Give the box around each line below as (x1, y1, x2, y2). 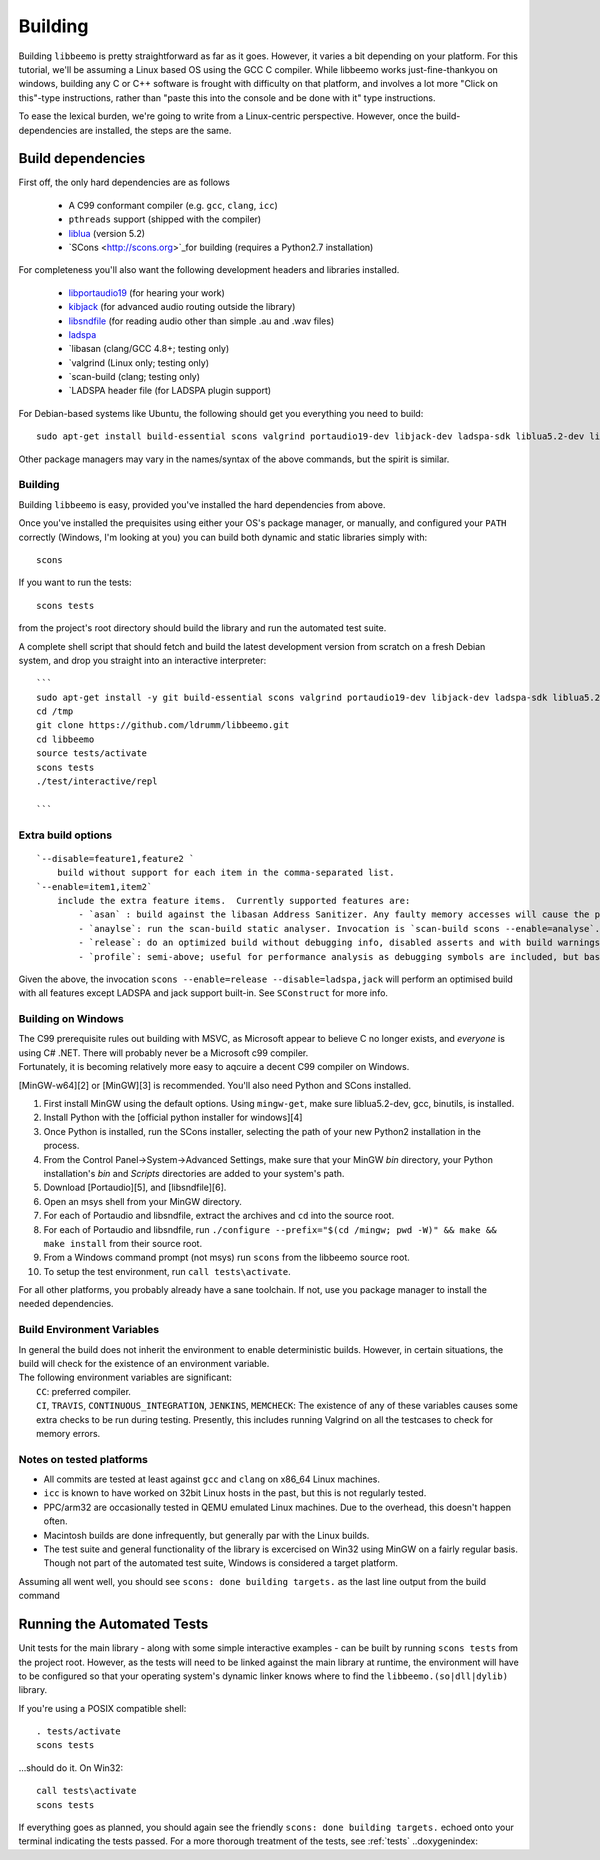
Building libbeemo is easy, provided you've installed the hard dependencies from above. (18, 498, 386, 510)
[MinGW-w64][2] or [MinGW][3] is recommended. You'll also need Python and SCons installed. (18, 1079, 412, 1091)
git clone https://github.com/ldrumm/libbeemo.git (36, 720, 290, 731)
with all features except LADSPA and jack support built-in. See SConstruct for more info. (18, 987, 389, 999)
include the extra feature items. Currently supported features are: (56, 895, 411, 906)
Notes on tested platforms (18, 1452, 149, 1466)
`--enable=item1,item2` (36, 881, 153, 892)
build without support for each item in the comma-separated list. (56, 867, 395, 879)
